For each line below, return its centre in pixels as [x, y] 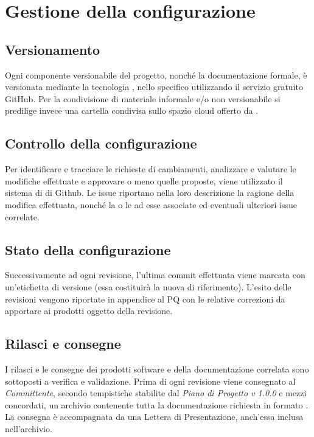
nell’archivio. [29, 428]
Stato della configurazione [88, 249]
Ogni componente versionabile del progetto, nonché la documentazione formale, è [156, 75]
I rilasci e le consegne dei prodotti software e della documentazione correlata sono [157, 369]
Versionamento [53, 49]
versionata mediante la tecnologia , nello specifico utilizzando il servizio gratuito [154, 87]
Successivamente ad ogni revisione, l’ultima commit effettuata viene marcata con [155, 275]
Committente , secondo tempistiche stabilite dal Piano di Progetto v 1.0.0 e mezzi [156, 393]
